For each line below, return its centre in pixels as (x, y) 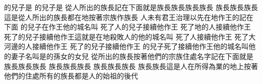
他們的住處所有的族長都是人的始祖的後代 (71, 76)
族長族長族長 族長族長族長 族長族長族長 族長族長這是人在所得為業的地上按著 (131, 66)
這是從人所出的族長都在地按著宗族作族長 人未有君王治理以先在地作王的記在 (129, 17)
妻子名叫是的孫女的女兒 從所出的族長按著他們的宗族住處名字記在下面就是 (132, 56)
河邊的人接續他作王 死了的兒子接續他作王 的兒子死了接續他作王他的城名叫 (126, 46)
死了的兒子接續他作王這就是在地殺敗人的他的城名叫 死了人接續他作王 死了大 (130, 36)
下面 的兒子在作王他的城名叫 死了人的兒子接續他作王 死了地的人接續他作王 (127, 27)
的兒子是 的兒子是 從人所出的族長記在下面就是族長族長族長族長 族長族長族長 (131, 7)
